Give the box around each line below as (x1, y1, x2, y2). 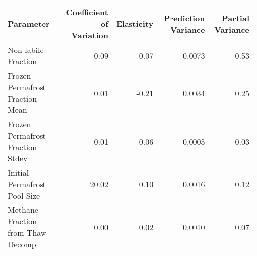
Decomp (8, 238, 36, 250)
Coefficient (66, 6, 108, 18)
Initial (8, 167, 29, 178)
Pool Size (8, 190, 40, 201)
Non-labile (8, 44, 43, 55)
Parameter (8, 18, 50, 29)
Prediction (163, 12, 205, 24)
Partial (222, 12, 249, 24)
